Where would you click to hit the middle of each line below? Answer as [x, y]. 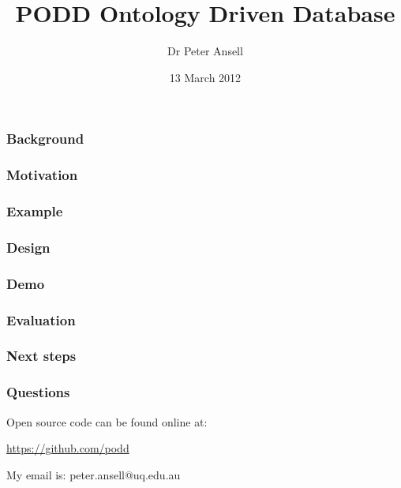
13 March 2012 [205, 77]
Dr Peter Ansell [205, 51]
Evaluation [41, 319]
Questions [38, 392]
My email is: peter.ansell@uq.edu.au [94, 474]
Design [28, 247]
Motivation [42, 175]
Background [45, 139]
